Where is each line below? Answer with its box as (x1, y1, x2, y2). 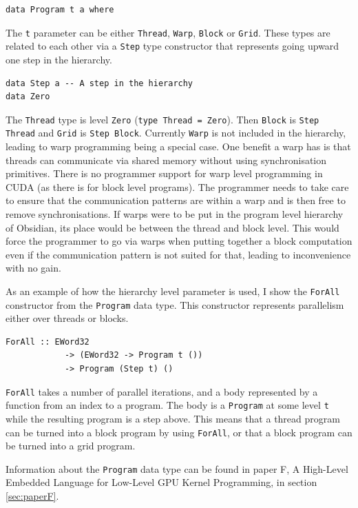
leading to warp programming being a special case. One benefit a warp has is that (6, 139, 351, 153)
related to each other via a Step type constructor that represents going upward (6, 39, 339, 53)
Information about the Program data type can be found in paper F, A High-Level (6, 461, 348, 476)
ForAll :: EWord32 (6, 336, 89, 347)
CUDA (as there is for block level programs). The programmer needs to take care (6, 179, 349, 194)
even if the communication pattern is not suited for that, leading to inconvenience (6, 247, 351, 261)
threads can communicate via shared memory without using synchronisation (6, 152, 327, 167)
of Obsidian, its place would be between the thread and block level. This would (6, 220, 339, 234)
